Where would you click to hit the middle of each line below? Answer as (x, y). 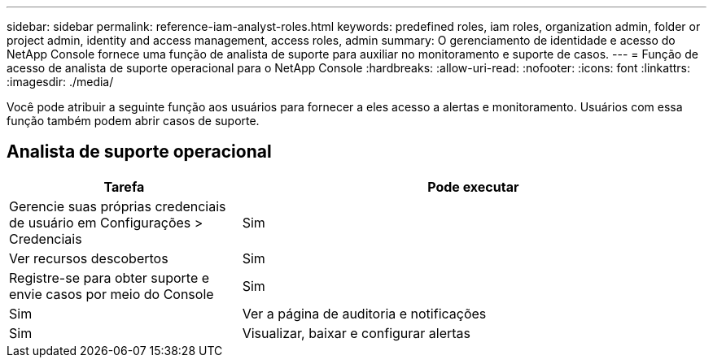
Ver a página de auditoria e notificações (364, 313)
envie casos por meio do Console (112, 294)
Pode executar (473, 186)
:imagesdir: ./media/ (60, 82)
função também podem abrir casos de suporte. (133, 121)
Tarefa (124, 186)
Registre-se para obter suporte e (109, 277)
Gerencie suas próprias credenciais (118, 206)
